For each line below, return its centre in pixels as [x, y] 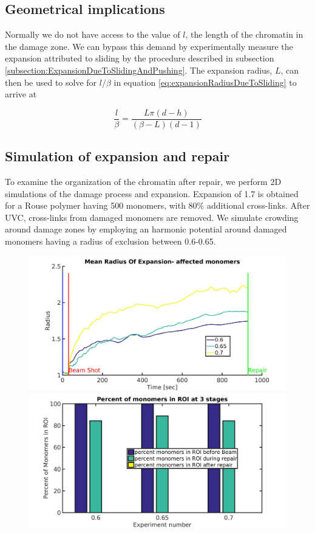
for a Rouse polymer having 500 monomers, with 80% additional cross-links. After [157, 205]
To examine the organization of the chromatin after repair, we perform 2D [143, 182]
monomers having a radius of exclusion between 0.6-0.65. [110, 241]
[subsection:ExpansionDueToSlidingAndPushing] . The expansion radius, [139, 70]
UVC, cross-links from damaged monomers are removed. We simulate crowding [152, 217]
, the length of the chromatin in [244, 34]
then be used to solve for [51, 82]
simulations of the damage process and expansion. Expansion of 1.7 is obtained [152, 193]
